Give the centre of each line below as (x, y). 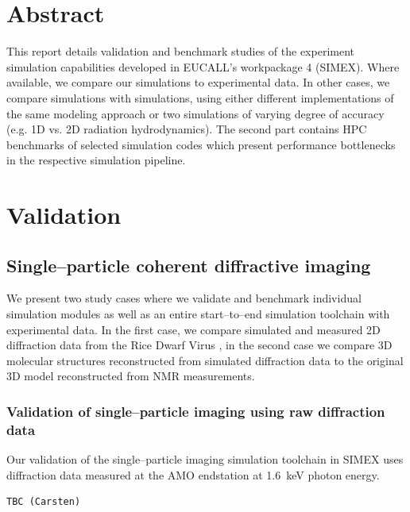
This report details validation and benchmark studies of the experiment (180, 51)
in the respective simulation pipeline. (96, 160)
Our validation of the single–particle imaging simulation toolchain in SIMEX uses (205, 459)
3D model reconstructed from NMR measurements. (131, 376)
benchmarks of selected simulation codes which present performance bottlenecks (201, 144)
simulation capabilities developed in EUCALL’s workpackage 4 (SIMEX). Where (203, 66)
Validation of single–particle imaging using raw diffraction (196, 411)
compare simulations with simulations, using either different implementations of (200, 97)
